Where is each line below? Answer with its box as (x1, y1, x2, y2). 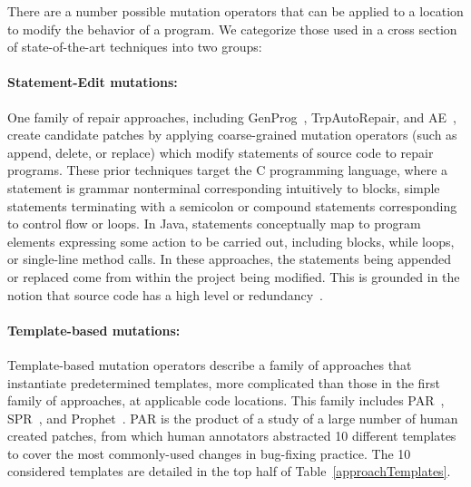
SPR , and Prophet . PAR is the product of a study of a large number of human (7, 408, 458, 427)
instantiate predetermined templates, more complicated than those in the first (7, 373, 440, 392)
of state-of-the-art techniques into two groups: (7, 37, 262, 56)
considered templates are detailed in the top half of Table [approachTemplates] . (7, 462, 451, 481)
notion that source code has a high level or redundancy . (7, 285, 323, 304)
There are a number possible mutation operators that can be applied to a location (7, 2, 464, 20)
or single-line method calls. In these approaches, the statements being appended (7, 249, 451, 268)
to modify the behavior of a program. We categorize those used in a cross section (7, 19, 457, 38)
